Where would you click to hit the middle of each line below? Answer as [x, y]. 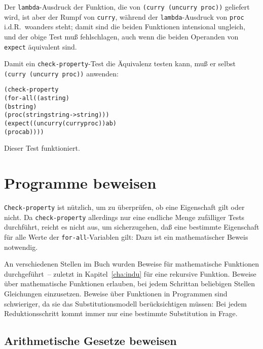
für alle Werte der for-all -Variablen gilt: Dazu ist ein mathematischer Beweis [126, 237]
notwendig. [21, 247]
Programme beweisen [80, 183]
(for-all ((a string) [37, 98]
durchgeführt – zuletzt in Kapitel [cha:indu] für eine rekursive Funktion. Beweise [130, 273]
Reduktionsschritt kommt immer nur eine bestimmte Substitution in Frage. [121, 313]
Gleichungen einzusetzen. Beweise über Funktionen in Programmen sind [116, 294]
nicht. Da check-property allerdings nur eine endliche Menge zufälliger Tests [124, 217]
